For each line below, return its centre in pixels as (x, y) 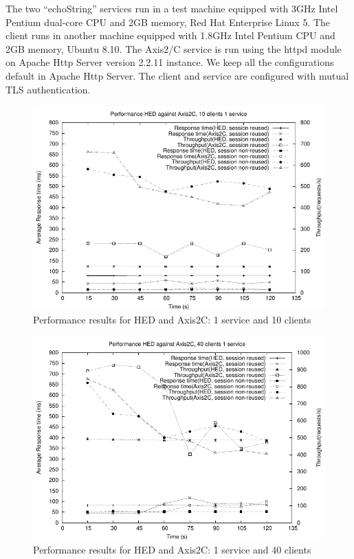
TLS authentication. (48, 89)
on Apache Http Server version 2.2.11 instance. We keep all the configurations (170, 62)
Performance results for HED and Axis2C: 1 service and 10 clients (172, 319)
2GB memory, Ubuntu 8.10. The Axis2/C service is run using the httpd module (174, 48)
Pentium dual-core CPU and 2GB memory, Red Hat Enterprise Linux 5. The (168, 22)
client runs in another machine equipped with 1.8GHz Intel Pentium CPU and (170, 35)
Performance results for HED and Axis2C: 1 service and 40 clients (172, 549)
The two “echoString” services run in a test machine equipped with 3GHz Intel (172, 8)
